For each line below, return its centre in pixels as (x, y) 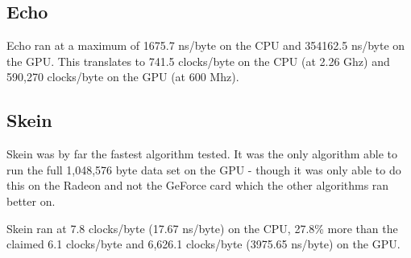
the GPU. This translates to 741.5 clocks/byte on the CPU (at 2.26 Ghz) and (198, 61)
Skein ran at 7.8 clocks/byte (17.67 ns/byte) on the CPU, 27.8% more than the (202, 228)
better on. (31, 201)
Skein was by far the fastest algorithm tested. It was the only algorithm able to (202, 154)
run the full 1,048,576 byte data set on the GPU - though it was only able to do (204, 169)
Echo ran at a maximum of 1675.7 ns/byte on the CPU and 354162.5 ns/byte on (206, 45)
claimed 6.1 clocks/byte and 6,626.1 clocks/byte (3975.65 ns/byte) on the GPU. (203, 244)
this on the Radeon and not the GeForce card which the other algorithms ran (198, 185)
